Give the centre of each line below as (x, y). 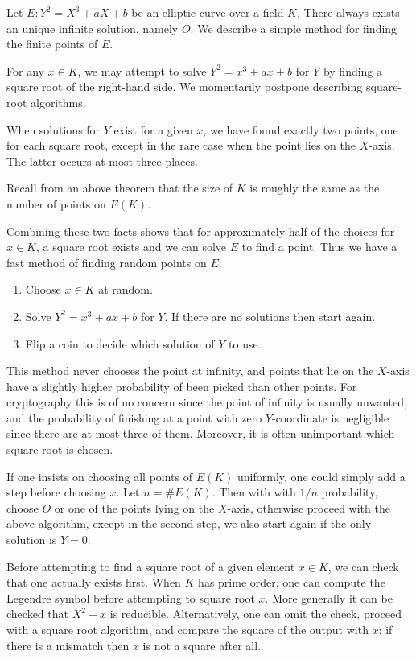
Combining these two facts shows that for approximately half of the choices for (201, 231)
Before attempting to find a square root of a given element (151, 566)
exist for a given (153, 129)
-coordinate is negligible (330, 417)
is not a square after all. (202, 645)
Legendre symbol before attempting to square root (131, 597)
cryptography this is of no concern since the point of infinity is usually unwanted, (207, 402)
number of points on (56, 203)
